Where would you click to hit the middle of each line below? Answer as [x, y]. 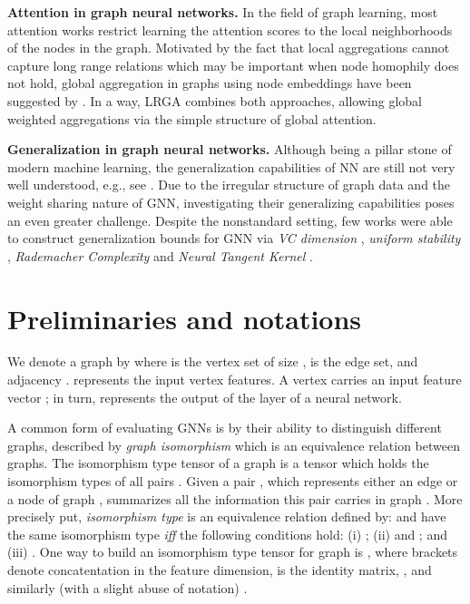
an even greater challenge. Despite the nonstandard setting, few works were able [230, 220]
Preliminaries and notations [185, 318]
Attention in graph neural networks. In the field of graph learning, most [223, 12]
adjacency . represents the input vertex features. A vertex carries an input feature [235, 380]
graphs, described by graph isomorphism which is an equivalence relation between [234, 445]
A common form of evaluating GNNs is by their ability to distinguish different [225, 428]
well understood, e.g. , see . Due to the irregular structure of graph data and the [229, 185]
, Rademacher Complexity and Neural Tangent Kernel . [160, 255]
